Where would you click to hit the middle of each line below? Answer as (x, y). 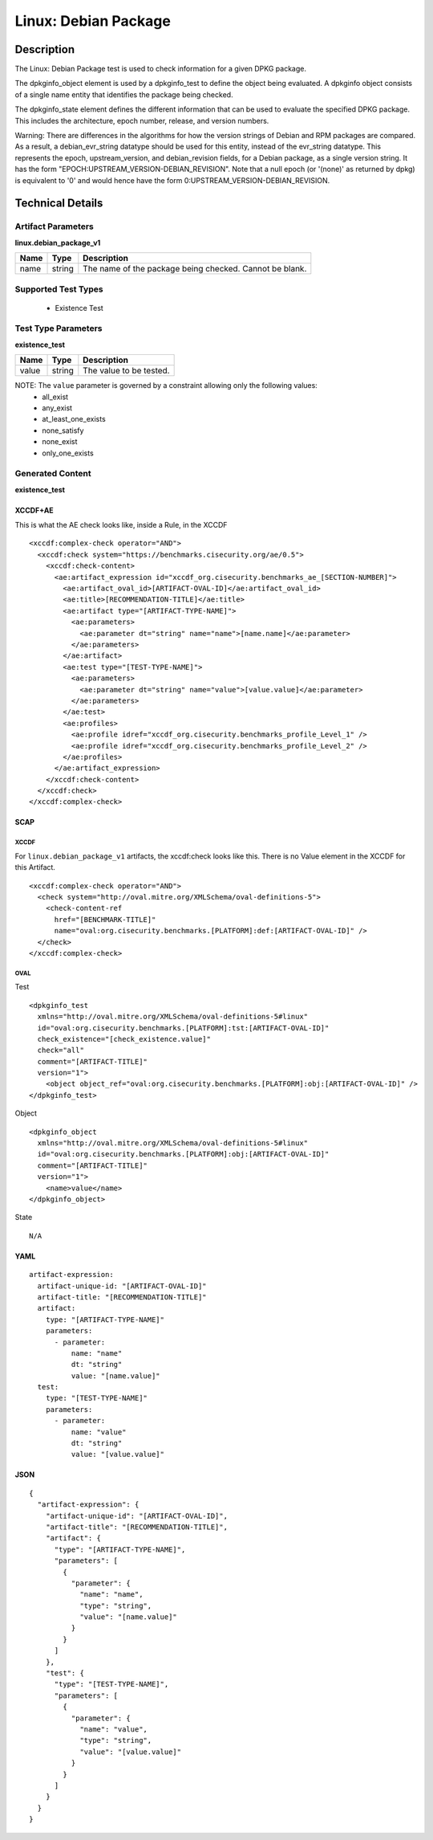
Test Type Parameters (59, 328)
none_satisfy (63, 430)
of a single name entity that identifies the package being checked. (124, 94)
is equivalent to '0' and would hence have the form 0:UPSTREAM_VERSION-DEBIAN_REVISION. (172, 180)
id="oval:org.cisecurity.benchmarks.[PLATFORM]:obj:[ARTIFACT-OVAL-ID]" (183, 1154)
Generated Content (53, 474)
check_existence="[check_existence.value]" (124, 1039)
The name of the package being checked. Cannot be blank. (195, 269)
